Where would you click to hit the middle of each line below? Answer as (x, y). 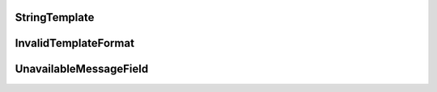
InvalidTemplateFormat (75, 43)
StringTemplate (55, 17)
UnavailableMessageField (82, 69)
